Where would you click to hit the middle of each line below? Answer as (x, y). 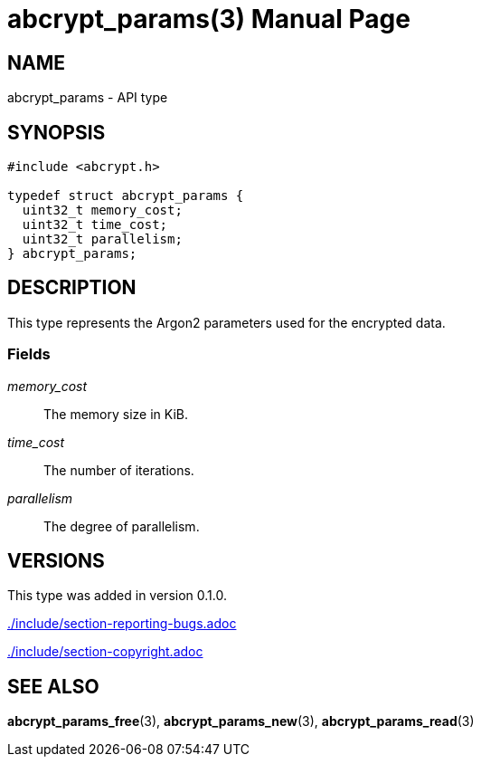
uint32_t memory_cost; (102, 210)
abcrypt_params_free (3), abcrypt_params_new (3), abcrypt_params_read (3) (241, 721)
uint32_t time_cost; (95, 225)
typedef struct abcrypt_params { (126, 196)
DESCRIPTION (72, 288)
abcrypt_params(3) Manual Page (209, 19)
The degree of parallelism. (122, 526)
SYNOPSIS (57, 132)
